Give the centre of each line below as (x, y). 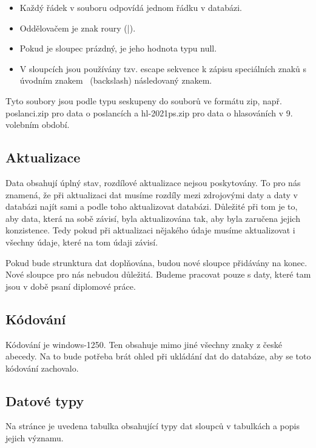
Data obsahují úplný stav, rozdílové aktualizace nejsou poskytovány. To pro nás (153, 182)
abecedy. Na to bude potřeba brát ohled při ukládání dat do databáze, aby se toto (158, 356)
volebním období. (38, 125)
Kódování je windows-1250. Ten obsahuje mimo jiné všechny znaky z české (144, 344)
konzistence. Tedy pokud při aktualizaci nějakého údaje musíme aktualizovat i (150, 230)
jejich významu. (35, 438)
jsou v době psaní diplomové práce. (71, 286)
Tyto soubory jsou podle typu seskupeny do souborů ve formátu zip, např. (144, 100)
